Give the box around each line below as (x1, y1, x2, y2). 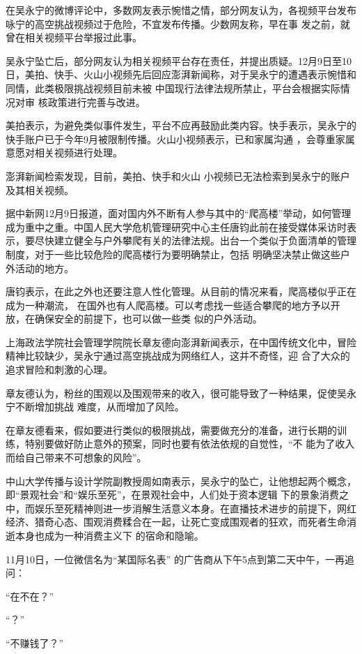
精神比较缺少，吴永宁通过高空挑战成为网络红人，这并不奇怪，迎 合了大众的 (6, 348, 350, 363)
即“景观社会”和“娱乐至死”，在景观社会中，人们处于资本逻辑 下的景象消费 (6, 487, 340, 502)
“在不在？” (6, 588, 54, 603)
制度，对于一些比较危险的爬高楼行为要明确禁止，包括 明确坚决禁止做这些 (6, 246, 340, 261)
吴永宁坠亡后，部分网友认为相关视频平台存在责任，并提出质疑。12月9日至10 (6, 53, 352, 68)
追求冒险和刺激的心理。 (6, 362, 113, 377)
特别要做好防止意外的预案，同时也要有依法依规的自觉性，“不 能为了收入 (24, 436, 355, 451)
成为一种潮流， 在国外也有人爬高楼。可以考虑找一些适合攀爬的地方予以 (6, 297, 331, 312)
